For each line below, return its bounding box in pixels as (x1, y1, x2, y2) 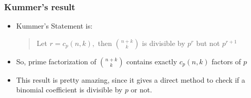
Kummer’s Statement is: (16, 20, 93, 31)
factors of (211, 56, 241, 66)
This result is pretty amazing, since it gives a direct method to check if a (16, 74, 245, 85)
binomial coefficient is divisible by (16, 84, 123, 95)
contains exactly (126, 56, 177, 66)
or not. (130, 84, 152, 95)
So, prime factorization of (16, 56, 96, 66)
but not (196, 37, 220, 48)
